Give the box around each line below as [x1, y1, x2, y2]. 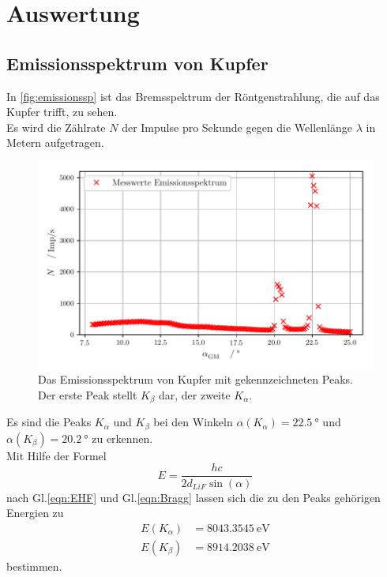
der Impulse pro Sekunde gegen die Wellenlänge [122, 118, 352, 135]
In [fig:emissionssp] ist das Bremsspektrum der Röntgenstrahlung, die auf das [6, 88, 380, 104]
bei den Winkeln [153, 414, 233, 430]
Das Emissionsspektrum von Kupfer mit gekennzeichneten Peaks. [38, 371, 353, 388]
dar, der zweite [158, 386, 231, 403]
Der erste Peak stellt [38, 386, 137, 403]
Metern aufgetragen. [6, 134, 104, 151]
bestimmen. [6, 557, 62, 574]
